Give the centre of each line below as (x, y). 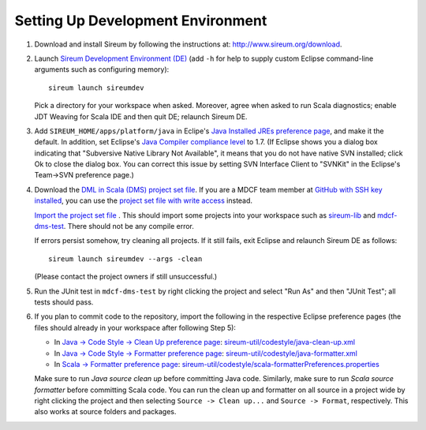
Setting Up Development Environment (141, 21)
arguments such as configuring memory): (102, 69)
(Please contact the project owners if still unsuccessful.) (126, 277)
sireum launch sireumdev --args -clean (125, 259)
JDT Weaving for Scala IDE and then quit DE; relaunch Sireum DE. (141, 116)
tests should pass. (64, 302)
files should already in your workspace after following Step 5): (135, 327)
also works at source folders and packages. (105, 412)
